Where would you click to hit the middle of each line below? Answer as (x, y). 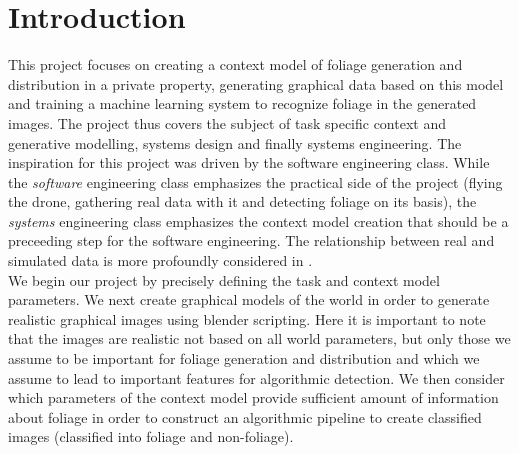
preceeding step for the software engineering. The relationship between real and (251, 240)
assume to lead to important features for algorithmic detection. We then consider (256, 377)
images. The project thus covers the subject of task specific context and (227, 122)
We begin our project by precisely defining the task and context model (224, 279)
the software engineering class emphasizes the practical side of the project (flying (255, 181)
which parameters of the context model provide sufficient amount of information (253, 397)
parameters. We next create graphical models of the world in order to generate (249, 299)
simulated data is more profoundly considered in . (160, 260)
